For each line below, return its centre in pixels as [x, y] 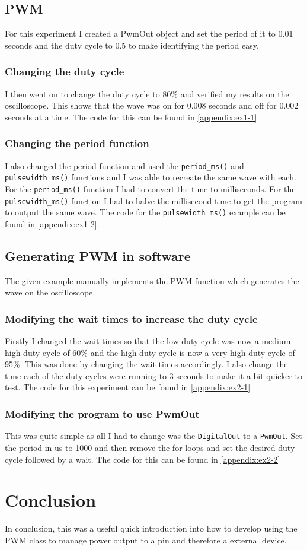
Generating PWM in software [98, 255]
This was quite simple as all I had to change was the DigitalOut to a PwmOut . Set [153, 436]
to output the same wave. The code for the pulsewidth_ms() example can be [145, 212]
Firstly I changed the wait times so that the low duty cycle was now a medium [148, 341]
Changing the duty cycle [65, 71]
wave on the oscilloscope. [50, 292]
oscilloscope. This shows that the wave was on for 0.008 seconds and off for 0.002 [152, 105]
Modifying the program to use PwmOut [102, 413]
